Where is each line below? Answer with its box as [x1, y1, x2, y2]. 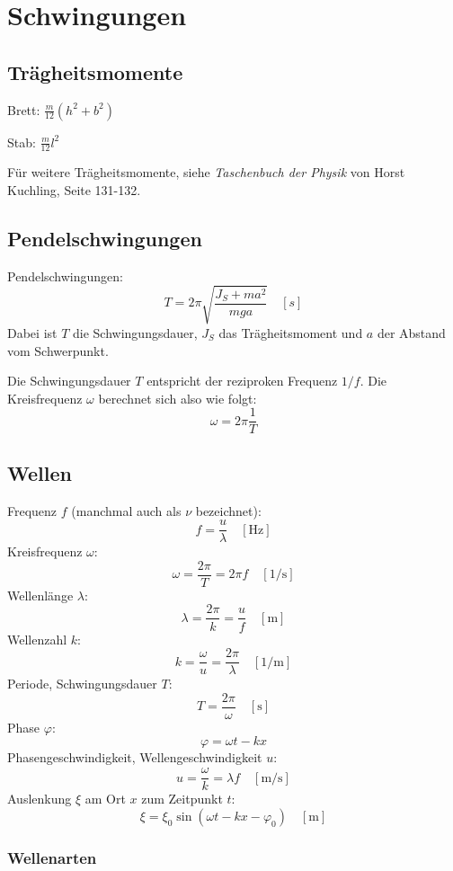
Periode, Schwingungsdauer [7, 674, 157, 693]
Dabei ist [7, 323, 58, 342]
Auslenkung [7, 789, 72, 808]
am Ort [84, 789, 126, 808]
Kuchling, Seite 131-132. [7, 181, 141, 199]
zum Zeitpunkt [141, 789, 223, 808]
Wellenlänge [7, 585, 74, 604]
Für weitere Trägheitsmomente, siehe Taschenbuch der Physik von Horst [7, 163, 405, 182]
